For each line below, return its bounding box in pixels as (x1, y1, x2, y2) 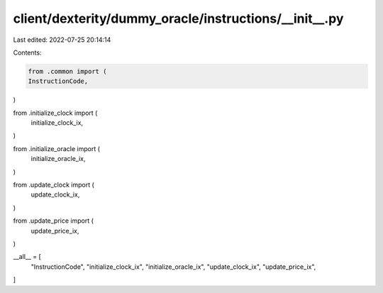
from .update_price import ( (13, 216, 94, 225)
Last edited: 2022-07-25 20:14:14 (13, 35, 111, 44)
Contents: (13, 48, 42, 57)
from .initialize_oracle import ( (13, 144, 101, 153)
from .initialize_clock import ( (13, 109, 98, 117)
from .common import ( (28, 67, 107, 75)
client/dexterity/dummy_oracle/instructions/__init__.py (13, 11, 344, 26)
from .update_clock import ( (13, 181, 95, 189)
